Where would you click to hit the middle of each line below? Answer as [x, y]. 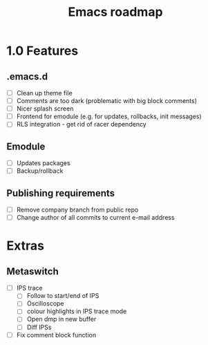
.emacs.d [27, 76]
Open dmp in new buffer [62, 319]
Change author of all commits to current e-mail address [95, 218]
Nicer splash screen [45, 109]
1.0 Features [42, 51]
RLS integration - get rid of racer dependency [81, 124]
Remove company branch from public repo [77, 210]
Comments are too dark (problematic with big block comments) [107, 101]
